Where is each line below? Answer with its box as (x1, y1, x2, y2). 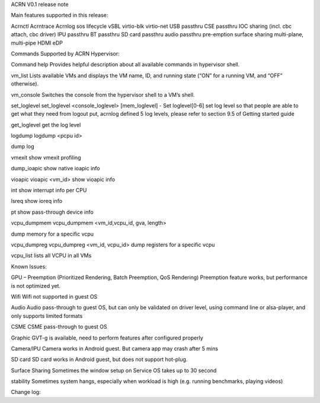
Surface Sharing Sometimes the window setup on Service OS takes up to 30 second (11, 367, 217, 374)
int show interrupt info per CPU (11, 187, 87, 194)
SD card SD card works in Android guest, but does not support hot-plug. (11, 356, 188, 363)
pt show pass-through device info (11, 208, 94, 215)
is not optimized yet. (11, 282, 61, 289)
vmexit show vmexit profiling (11, 154, 81, 161)
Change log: (11, 389, 41, 396)
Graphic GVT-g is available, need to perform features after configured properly (11, 334, 204, 341)
